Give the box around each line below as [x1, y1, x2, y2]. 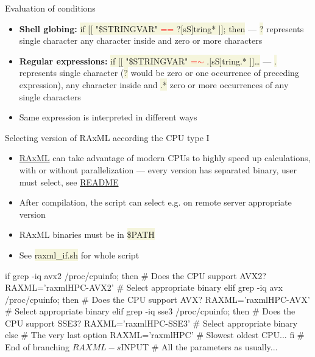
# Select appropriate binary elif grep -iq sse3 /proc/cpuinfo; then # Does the [5, 305, 296, 317]
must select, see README [19, 175, 119, 188]
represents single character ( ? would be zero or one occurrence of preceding [19, 66, 299, 79]
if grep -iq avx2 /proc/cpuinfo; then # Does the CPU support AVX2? [5, 269, 266, 282]
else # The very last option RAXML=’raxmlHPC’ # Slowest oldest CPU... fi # [5, 328, 305, 341]
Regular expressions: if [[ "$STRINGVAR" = [19, 54, 197, 67]
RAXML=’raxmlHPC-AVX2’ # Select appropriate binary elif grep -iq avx [5, 281, 283, 294]
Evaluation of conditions [5, 2, 96, 14]
